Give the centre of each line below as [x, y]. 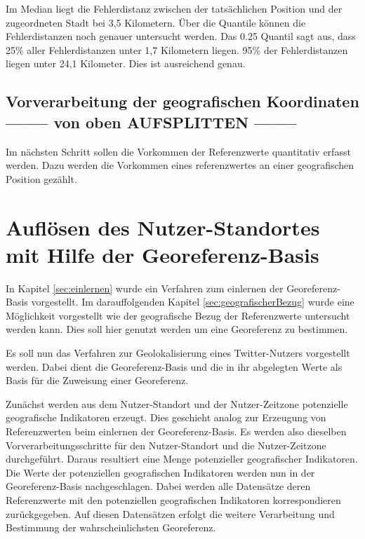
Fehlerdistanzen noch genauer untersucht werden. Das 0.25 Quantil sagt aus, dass [181, 36]
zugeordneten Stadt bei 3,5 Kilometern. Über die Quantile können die [156, 22]
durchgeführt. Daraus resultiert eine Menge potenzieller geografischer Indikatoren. [182, 459]
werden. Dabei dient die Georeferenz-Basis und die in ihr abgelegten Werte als [174, 366]
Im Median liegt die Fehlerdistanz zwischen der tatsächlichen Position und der [174, 8]
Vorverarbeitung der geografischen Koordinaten [182, 101]
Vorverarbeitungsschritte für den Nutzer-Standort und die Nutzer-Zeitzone [166, 445]
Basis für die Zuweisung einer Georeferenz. [97, 380]
